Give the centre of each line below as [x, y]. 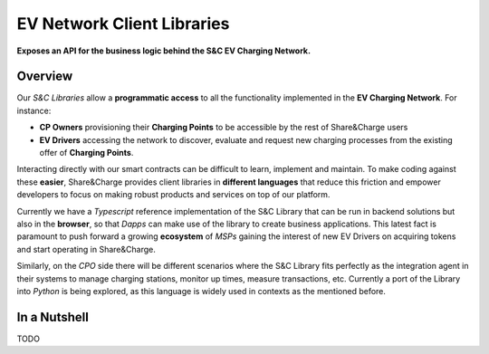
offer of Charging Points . [86, 153]
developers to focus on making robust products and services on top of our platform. [173, 195]
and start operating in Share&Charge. [86, 249]
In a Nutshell [53, 317]
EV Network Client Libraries [123, 24]
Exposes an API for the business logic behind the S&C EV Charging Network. [164, 51]
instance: [34, 110]
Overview [45, 77]
